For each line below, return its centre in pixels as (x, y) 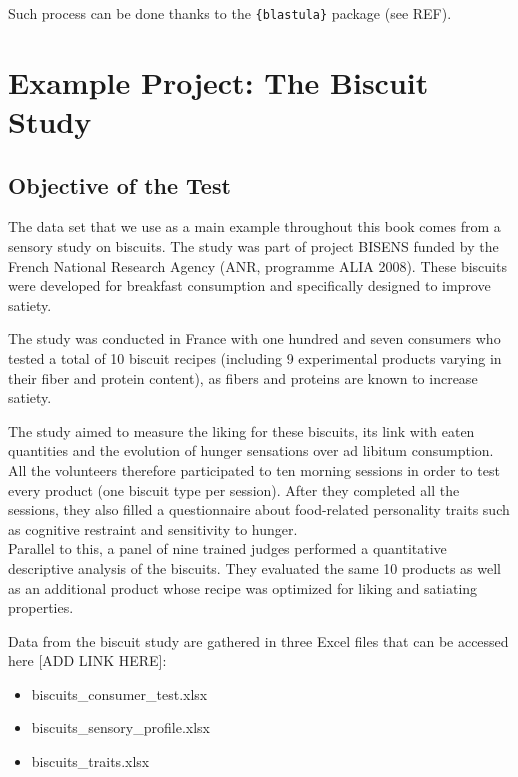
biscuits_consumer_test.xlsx (119, 693)
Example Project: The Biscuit (218, 81)
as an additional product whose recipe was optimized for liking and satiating (243, 587)
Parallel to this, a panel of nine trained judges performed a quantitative (227, 548)
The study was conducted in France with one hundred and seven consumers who (254, 338)
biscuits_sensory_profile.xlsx (121, 727)
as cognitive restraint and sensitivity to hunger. (153, 528)
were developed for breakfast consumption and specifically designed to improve (249, 285)
